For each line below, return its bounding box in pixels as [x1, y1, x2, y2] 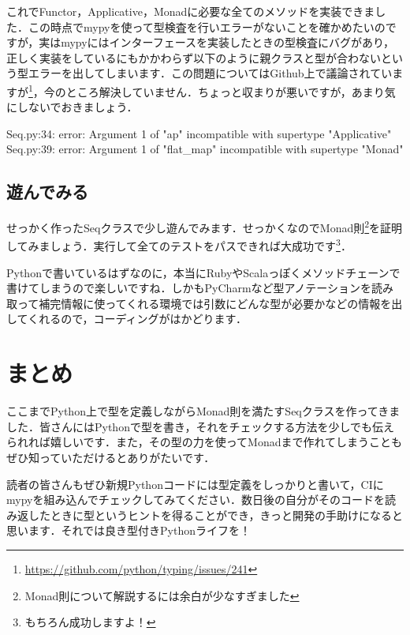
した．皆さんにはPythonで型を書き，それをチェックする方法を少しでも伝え [6, 418, 395, 434]
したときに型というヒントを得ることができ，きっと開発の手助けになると [28, 506, 404, 523]
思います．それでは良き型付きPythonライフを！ [6, 522, 251, 539]
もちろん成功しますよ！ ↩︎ [24, 614, 156, 630]
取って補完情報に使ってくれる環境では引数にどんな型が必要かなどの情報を [6, 295, 392, 311]
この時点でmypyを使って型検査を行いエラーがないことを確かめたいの [28, 18, 386, 35]
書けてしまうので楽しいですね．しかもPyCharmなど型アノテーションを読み [6, 280, 394, 296]
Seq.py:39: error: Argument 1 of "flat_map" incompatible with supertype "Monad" [6, 141, 404, 157]
